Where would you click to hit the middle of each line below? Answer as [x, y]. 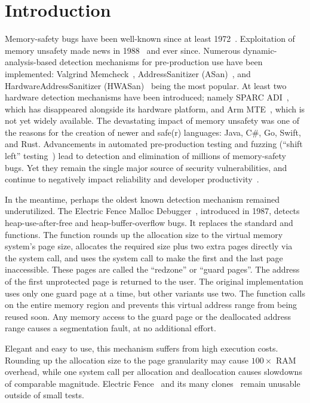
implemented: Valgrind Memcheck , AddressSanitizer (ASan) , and [128, 73]
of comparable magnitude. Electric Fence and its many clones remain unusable [153, 383]
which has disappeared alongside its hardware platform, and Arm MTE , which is [155, 109]
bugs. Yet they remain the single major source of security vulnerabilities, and [146, 167]
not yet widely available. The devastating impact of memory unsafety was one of [152, 120]
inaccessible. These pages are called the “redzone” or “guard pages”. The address [152, 269]
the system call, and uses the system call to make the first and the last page [144, 257]
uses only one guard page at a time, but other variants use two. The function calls [155, 293]
